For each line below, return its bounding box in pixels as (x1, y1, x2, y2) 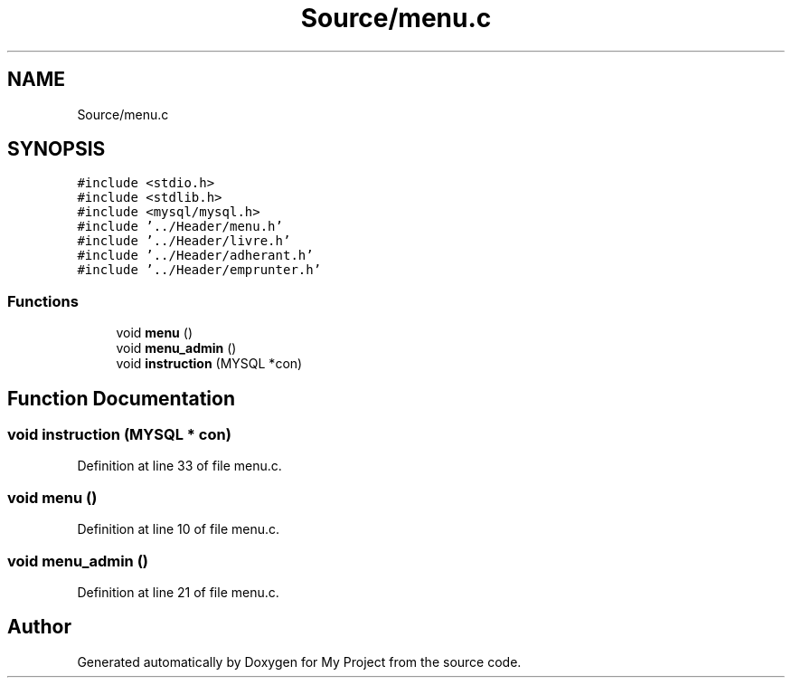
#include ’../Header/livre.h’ (77, 233, 291, 249)
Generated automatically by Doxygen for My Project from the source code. (77, 653, 522, 670)
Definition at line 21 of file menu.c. (77, 584, 279, 600)
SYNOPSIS (7, 138, 106, 161)
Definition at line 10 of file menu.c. (77, 521, 280, 538)
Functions (7, 291, 79, 310)
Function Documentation (7, 386, 235, 410)
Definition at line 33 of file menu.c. (77, 458, 282, 474)
